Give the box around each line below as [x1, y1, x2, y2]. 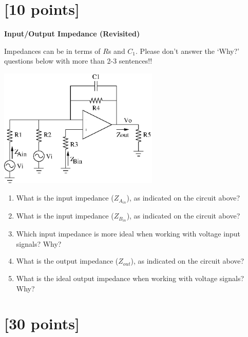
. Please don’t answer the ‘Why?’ [136, 45, 240, 56]
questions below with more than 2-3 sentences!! [4, 55, 152, 66]
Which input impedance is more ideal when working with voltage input [16, 228, 240, 239]
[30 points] [4, 313, 80, 334]
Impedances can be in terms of [4, 45, 101, 56]
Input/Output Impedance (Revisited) [4, 28, 140, 39]
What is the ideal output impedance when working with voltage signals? [16, 273, 244, 284]
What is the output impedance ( [16, 255, 119, 266]
